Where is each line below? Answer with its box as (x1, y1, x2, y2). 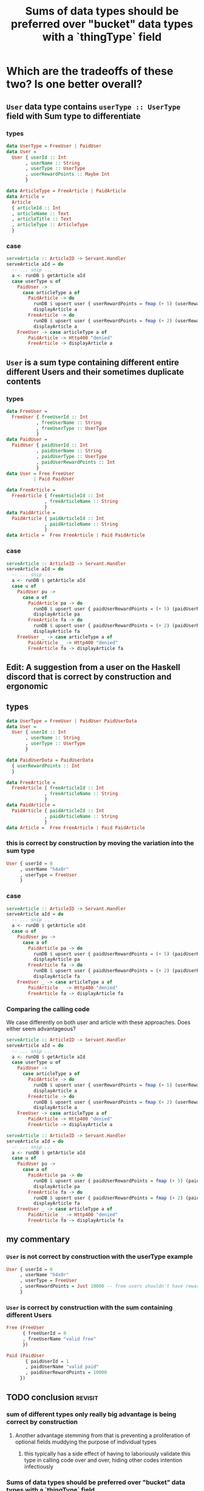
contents (6, 376, 41, 387)
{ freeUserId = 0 (22, 1330, 67, 1337)
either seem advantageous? (6, 1025, 76, 1032)
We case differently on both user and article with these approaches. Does (6, 1019, 191, 1026)
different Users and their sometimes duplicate (6, 367, 184, 377)
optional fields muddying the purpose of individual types (15, 1438, 157, 1445)
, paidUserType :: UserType (36, 453, 107, 460)
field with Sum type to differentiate (6, 111, 141, 121)
